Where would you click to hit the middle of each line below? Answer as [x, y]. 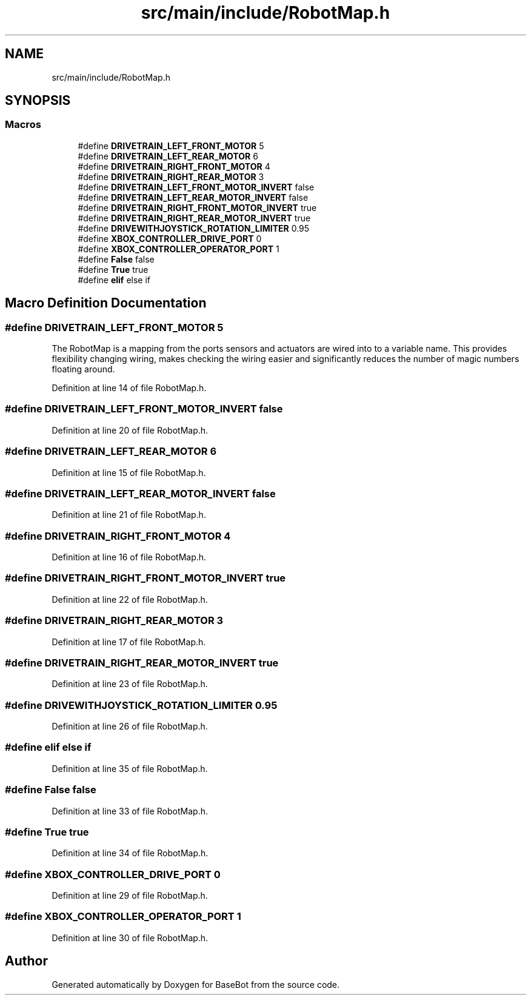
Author [26, 961]
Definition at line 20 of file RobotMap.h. [130, 430]
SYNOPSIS [38, 101]
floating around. [83, 369]
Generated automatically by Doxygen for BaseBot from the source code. [196, 984]
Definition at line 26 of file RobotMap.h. [130, 727]
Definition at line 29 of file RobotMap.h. [130, 896]
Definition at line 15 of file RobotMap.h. [129, 472]
